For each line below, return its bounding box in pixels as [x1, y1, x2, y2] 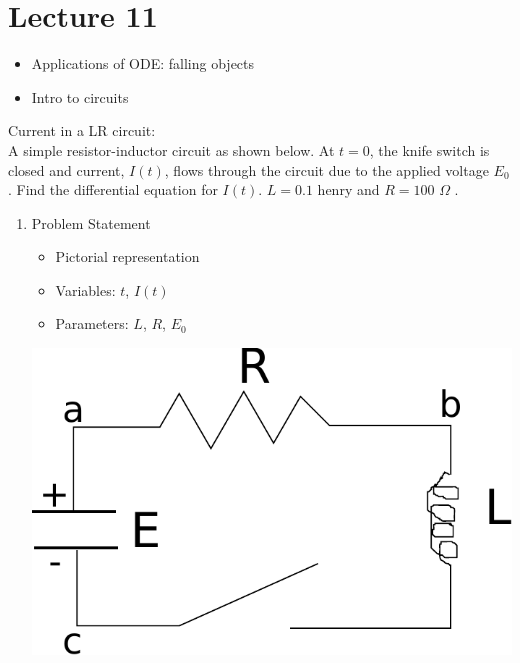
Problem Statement [31, 212, 151, 233]
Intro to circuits [31, 86, 129, 107]
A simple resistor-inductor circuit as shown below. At [8, 139, 335, 160]
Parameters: [55, 313, 129, 334]
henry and [317, 179, 380, 200]
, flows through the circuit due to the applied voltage [164, 159, 489, 180]
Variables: [55, 279, 116, 300]
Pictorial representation [55, 246, 200, 267]
